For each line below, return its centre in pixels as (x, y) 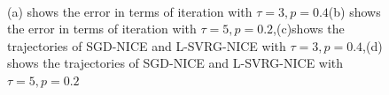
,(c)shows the (309, 29)
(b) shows (354, 11)
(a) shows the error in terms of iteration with (130, 11)
